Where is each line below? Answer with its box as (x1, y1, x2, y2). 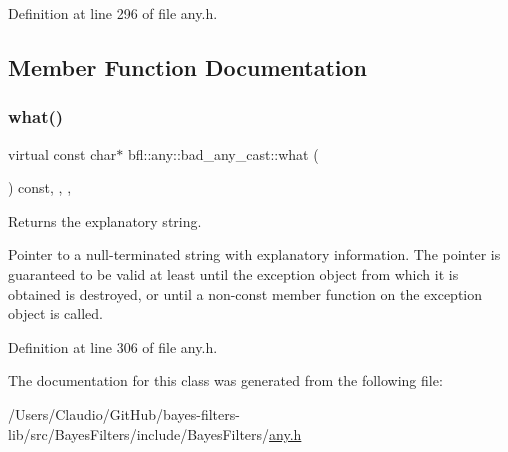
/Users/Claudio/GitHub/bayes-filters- (8, 403, 240, 424)
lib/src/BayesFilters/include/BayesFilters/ (8, 423, 270, 444)
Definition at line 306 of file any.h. (8, 336, 218, 357)
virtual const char (8, 143, 117, 164)
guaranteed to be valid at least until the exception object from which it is (8, 263, 459, 284)
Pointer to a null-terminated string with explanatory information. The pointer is (8, 244, 501, 265)
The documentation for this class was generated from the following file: (8, 370, 443, 391)
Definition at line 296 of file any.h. (8, 3, 218, 23)
